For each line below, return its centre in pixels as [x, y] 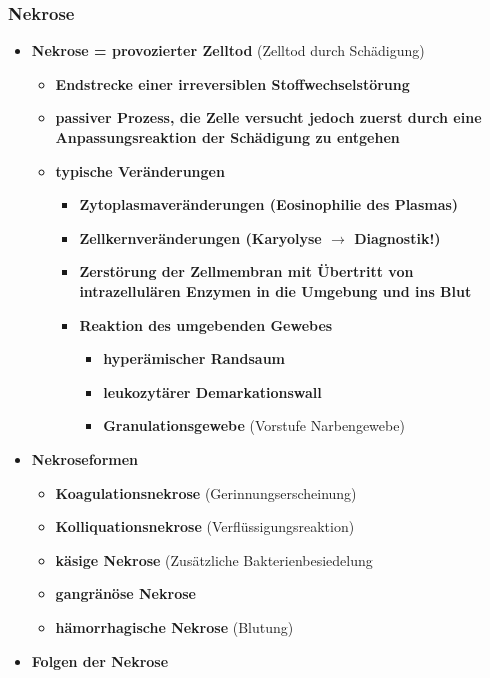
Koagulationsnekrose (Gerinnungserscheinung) [206, 492]
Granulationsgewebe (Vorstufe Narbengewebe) [254, 425]
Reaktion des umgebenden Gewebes [206, 324]
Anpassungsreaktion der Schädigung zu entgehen [227, 137]
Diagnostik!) [397, 237]
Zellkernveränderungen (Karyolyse [200, 237]
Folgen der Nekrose [100, 660]
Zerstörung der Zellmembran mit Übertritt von [246, 271]
